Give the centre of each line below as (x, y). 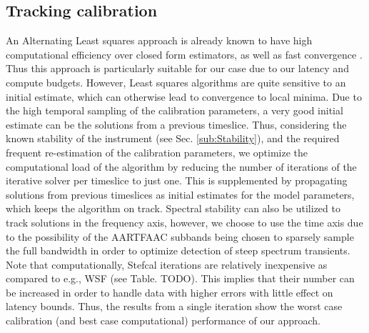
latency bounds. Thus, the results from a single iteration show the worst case (174, 306)
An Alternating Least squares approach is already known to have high (159, 40)
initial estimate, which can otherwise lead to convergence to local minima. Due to (184, 96)
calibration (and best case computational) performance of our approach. (163, 320)
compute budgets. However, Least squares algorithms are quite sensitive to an (176, 82)
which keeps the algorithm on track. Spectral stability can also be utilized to (173, 208)
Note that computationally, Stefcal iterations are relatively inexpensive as (167, 264)
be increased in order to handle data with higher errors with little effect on (170, 292)
